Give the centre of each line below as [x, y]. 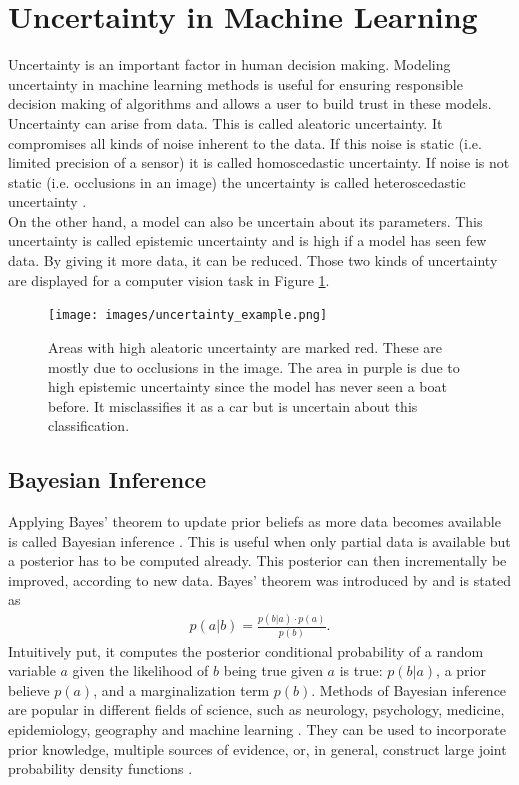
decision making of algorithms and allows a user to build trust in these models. [250, 103]
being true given [273, 670]
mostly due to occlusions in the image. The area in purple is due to [254, 366]
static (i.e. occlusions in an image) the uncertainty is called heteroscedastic [237, 181]
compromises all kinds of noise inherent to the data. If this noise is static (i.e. [245, 142]
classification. [89, 425]
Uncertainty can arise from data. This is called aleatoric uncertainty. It [225, 122]
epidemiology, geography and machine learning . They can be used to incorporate [257, 729]
